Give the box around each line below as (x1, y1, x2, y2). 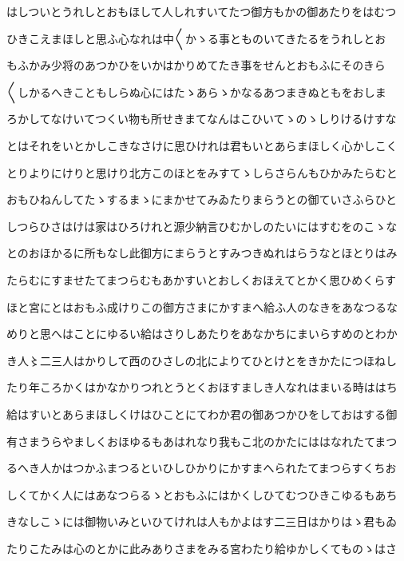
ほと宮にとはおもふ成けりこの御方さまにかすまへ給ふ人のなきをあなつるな (6, 298, 398, 315)
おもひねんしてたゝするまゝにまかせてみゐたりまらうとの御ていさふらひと (6, 191, 398, 208)
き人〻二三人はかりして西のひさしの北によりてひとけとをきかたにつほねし (6, 352, 397, 368)
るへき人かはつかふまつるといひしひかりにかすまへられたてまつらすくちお (6, 460, 397, 476)
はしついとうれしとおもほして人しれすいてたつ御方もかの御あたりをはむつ (6, 3, 397, 19)
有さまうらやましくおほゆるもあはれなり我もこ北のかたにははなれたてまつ (6, 432, 398, 449)
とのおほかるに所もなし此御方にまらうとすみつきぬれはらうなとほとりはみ (6, 245, 398, 261)
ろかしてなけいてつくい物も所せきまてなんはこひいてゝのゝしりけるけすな (6, 110, 397, 127)
